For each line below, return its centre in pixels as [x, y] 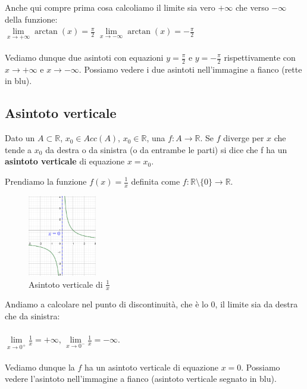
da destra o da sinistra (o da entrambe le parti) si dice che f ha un [166, 149]
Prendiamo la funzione [46, 181]
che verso [252, 7]
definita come [156, 181]
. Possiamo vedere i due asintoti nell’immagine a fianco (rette [190, 69]
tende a [18, 149]
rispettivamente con [260, 57]
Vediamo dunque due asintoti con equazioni [84, 57]
